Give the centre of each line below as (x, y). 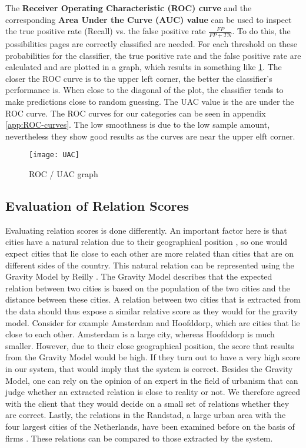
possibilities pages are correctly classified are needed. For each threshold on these (152, 44)
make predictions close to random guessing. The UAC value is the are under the (150, 101)
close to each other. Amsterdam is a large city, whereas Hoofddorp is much (140, 334)
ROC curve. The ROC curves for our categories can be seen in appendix (136, 113)
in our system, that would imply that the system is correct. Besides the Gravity (149, 368)
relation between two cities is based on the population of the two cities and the (148, 288)
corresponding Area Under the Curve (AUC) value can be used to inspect (149, 19)
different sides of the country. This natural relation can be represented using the (150, 265)
